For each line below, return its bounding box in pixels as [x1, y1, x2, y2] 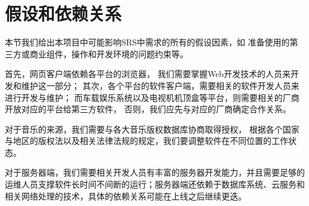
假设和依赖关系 [5, 1, 122, 26]
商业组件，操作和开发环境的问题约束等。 [29, 47, 188, 60]
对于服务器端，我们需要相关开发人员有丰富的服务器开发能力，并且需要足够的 [5, 166, 305, 179]
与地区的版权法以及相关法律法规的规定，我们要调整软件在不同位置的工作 [5, 134, 288, 147]
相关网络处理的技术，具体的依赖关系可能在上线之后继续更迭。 [5, 189, 246, 202]
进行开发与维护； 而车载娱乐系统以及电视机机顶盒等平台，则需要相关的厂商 [5, 91, 299, 103]
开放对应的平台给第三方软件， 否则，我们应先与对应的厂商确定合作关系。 [5, 103, 291, 115]
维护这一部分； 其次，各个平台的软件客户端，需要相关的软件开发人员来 [21, 79, 299, 91]
